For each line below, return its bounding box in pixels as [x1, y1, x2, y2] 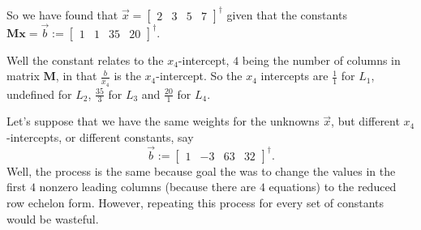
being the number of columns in [242, 51, 401, 68]
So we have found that [6, 6, 118, 23]
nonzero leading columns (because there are [39, 178, 256, 195]
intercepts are [260, 67, 329, 84]
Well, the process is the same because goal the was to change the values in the [6, 162, 396, 179]
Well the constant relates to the [6, 51, 164, 68]
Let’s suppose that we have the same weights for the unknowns [6, 113, 320, 130]
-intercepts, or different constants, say [6, 128, 194, 145]
